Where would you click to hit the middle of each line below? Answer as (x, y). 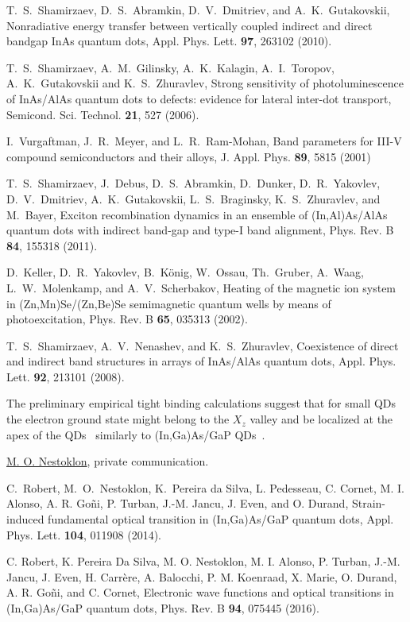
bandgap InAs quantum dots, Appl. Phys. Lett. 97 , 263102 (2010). (169, 41)
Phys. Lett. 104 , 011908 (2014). (84, 534)
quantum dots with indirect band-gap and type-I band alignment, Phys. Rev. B (200, 230)
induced (25, 519)
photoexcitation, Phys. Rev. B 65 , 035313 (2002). (127, 319)
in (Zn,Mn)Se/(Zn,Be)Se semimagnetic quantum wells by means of (169, 303)
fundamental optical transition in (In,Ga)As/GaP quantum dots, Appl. (221, 519)
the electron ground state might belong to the (118, 419)
